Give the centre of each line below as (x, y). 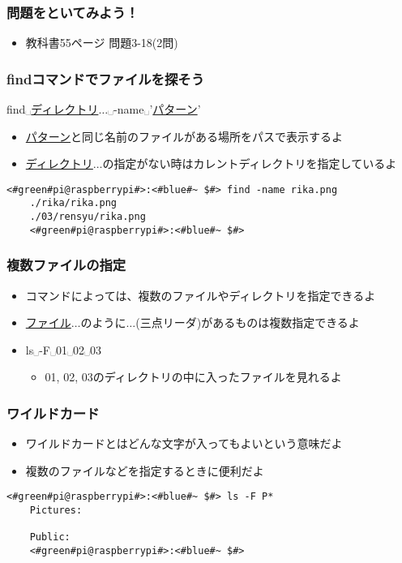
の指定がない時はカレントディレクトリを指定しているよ (250, 163)
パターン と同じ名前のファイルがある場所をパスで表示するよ (184, 136)
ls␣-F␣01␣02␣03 (64, 349)
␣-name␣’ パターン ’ (154, 109)
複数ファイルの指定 (66, 265)
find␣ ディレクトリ (53, 109)
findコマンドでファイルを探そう (106, 78)
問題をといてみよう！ (73, 12)
